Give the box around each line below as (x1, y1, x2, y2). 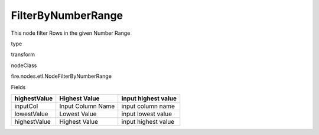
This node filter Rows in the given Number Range (11, 29, 131, 37)
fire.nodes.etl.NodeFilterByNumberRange (11, 73, 112, 80)
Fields (11, 83, 26, 91)
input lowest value (121, 110, 172, 118)
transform (11, 51, 35, 58)
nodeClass (11, 62, 37, 69)
